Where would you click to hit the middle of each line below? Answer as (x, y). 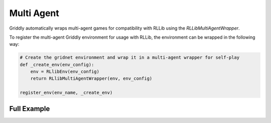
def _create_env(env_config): (57, 65)
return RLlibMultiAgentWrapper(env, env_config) (91, 79)
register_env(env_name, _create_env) (66, 93)
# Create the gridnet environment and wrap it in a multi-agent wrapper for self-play (130, 57)
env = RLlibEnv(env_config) (65, 72)
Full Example (30, 109)
